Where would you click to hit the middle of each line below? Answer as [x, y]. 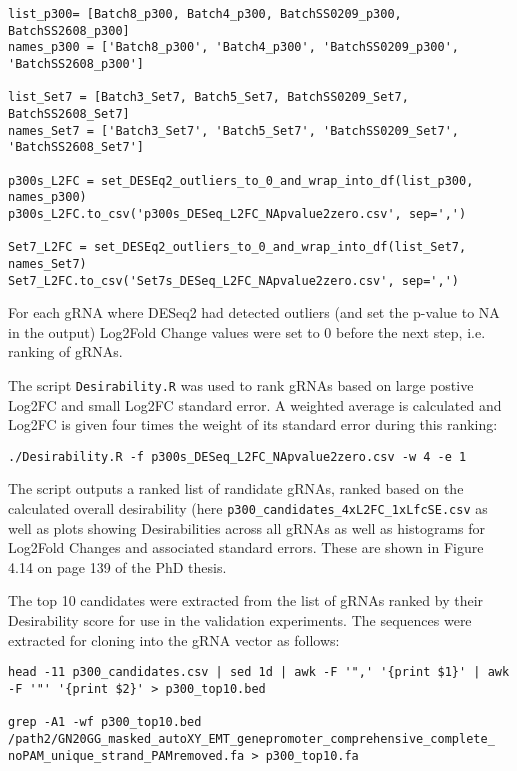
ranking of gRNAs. [65, 351]
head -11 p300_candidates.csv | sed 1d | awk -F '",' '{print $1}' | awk [259, 672]
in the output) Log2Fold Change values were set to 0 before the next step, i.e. [247, 331]
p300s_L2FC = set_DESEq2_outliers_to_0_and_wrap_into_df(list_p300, [241, 180]
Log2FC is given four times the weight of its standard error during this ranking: [253, 424]
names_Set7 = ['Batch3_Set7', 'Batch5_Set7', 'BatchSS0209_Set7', [234, 130]
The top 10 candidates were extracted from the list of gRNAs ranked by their [246, 600]
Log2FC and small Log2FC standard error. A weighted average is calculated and [255, 404]
